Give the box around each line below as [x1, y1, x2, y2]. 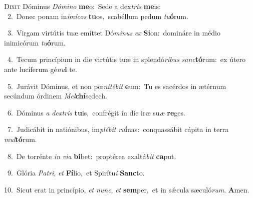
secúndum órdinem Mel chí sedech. [4, 90, 107, 101]
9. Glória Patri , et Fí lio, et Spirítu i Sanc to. [7, 167, 145, 178]
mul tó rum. [4, 133, 37, 144]
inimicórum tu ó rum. [4, 37, 66, 47]
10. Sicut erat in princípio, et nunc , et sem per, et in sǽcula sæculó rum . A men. [4, 184, 249, 194]
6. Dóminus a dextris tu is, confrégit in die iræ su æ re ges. [7, 107, 185, 117]
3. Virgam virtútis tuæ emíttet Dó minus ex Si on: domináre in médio [7, 27, 220, 38]
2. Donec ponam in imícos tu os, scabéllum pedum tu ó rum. [7, 10, 188, 21]
